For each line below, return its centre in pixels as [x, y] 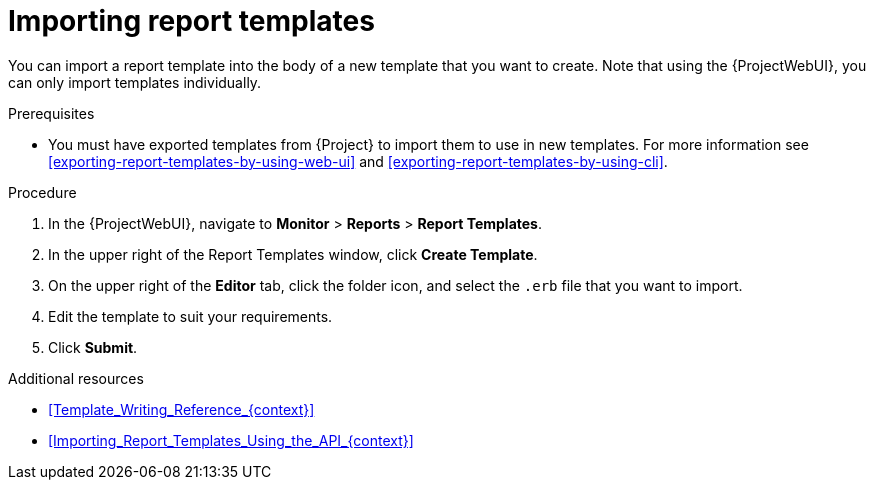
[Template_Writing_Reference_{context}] [181, 409]
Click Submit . [93, 347]
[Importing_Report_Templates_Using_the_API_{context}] [231, 440]
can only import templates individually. [135, 82]
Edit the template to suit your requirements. [190, 316]
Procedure [42, 192]
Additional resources [76, 378]
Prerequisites [51, 113]
